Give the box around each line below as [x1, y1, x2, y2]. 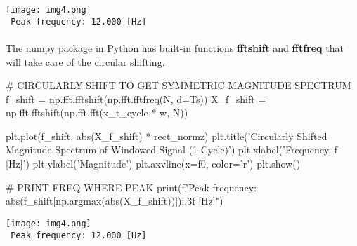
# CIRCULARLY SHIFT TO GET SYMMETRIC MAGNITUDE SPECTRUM [6, 78, 351, 93]
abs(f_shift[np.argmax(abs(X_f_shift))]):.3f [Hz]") [6, 193, 223, 208]
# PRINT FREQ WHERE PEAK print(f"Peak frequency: [6, 179, 257, 194]
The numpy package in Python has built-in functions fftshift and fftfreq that [6, 40, 344, 55]
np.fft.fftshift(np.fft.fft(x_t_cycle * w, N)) [6, 105, 188, 120]
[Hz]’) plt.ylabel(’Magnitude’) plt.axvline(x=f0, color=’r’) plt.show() [6, 156, 301, 171]
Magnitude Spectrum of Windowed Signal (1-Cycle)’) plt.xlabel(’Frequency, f [6, 142, 338, 157]
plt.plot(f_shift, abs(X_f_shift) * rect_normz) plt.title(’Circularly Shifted [6, 128, 327, 143]
